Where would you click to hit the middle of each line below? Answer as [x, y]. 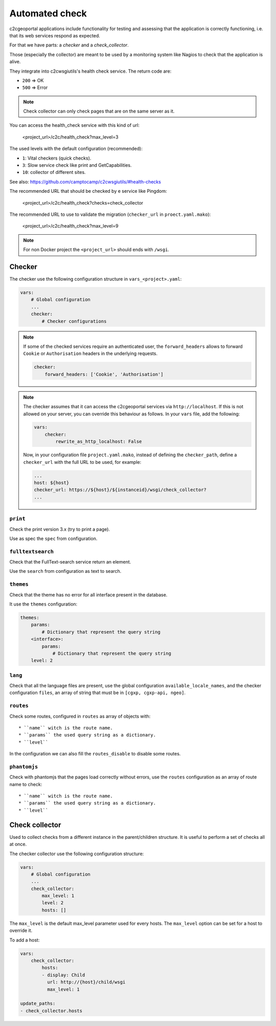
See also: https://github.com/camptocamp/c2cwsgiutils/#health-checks [85, 182]
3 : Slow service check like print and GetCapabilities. [77, 165]
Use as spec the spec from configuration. [53, 538]
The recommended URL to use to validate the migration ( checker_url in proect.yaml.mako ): [110, 214]
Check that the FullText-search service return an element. [70, 562]
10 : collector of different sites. [54, 172]
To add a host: [25, 940]
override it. [21, 930]
